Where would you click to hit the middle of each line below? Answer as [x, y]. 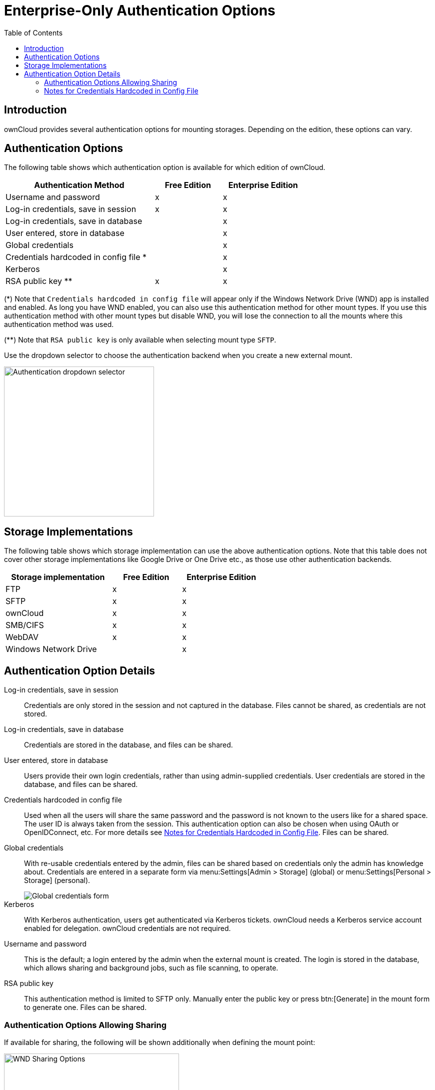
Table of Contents [33, 32]
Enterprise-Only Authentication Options [140, 10]
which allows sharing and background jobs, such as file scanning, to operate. [151, 968]
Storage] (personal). [57, 880]
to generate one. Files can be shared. [85, 1007]
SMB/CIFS [25, 625]
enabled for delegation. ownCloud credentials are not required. [127, 928]
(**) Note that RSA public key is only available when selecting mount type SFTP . [140, 340]
